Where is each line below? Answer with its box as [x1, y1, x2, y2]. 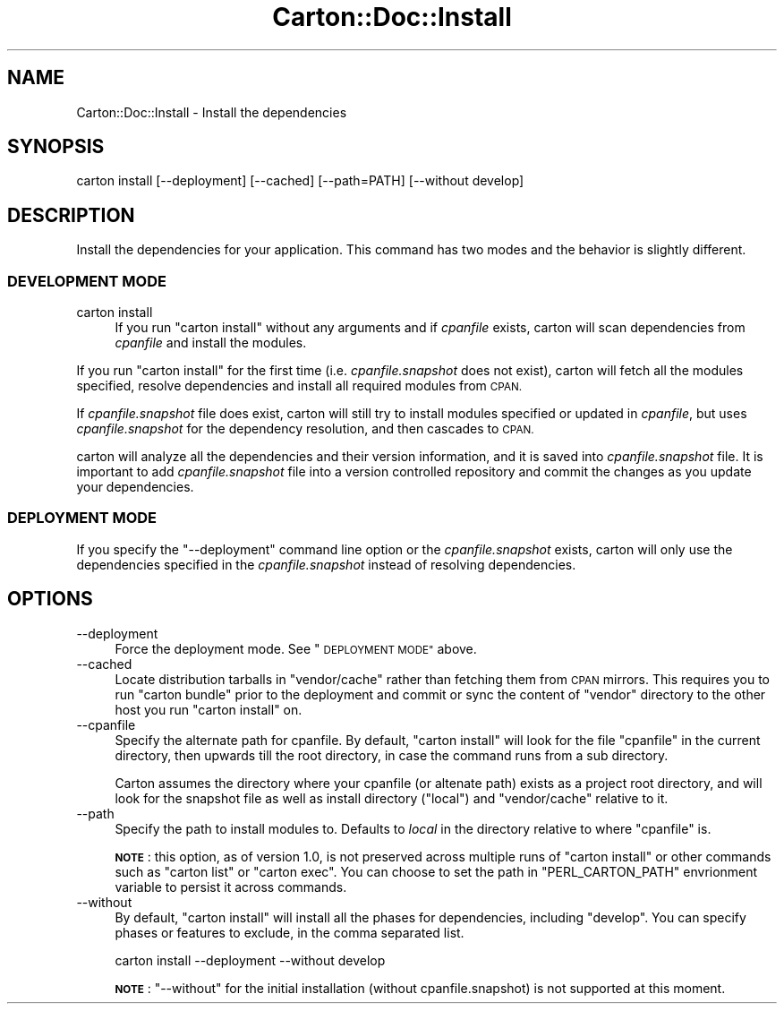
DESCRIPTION [7, 203, 135, 227]
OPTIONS [7, 587, 93, 611]
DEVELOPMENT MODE [7, 271, 166, 290]
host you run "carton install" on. [115, 701, 303, 717]
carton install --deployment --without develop [115, 952, 386, 968]
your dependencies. [76, 479, 194, 495]
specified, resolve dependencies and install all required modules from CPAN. [76, 378, 523, 394]
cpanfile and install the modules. [115, 335, 307, 351]
